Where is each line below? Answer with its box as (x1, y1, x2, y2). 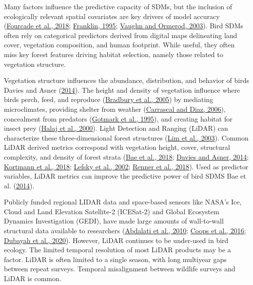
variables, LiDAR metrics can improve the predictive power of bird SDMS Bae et (4, 171, 246, 181)
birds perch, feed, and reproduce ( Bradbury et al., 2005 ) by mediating (4, 94, 214, 104)
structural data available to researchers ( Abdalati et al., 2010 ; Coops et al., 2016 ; (4, 225, 246, 236)
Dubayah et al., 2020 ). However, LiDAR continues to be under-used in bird (4, 235, 229, 245)
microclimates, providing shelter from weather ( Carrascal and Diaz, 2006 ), (4, 103, 226, 114)
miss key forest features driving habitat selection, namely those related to (4, 49, 223, 59)
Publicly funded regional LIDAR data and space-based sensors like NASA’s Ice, (4, 197, 242, 207)
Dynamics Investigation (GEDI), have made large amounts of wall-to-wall (4, 216, 224, 226)
